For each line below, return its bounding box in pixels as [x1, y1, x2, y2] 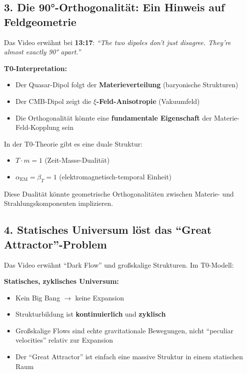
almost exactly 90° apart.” [4, 47, 81, 57]
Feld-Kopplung [15, 122, 60, 132]
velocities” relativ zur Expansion [15, 335, 113, 345]
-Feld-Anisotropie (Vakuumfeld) [96, 96, 200, 106]
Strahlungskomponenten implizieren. [4, 198, 113, 208]
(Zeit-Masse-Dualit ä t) [45, 155, 110, 165]
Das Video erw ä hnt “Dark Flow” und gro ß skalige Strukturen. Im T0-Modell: [4, 259, 234, 270]
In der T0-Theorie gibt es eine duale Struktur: [4, 138, 143, 149]
